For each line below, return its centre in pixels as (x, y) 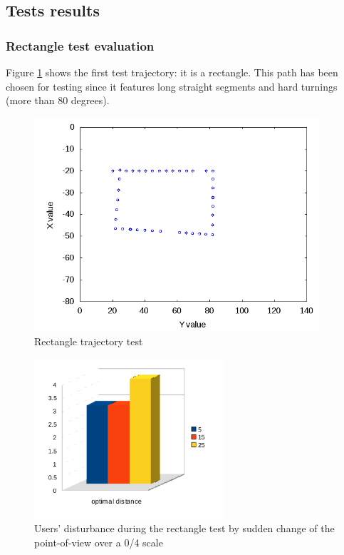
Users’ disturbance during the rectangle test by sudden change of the (184, 528)
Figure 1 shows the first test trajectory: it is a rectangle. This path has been (172, 72)
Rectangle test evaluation (80, 45)
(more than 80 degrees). (58, 100)
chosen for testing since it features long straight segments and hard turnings (172, 86)
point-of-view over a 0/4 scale (99, 543)
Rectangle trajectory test (89, 341)
